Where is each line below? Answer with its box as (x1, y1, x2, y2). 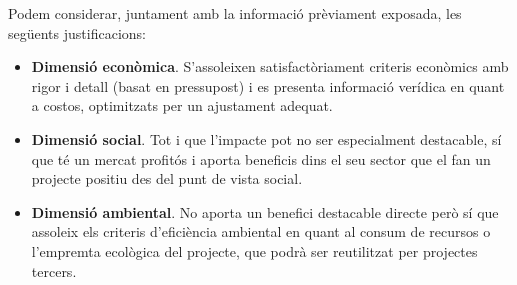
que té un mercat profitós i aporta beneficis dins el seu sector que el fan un (31, 148, 491, 169)
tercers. (31, 260, 77, 281)
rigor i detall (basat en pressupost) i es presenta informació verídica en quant (31, 75, 505, 96)
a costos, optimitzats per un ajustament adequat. (31, 95, 333, 116)
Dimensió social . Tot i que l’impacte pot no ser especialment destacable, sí (31, 128, 502, 149)
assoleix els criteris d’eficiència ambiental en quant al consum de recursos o (31, 221, 491, 242)
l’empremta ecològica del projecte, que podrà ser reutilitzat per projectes (31, 240, 478, 261)
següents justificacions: (8, 22, 146, 43)
